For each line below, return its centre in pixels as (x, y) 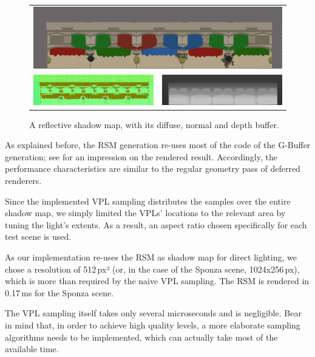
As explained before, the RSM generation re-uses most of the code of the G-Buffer (158, 145)
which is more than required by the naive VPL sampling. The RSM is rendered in (157, 281)
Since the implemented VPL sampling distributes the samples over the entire (148, 201)
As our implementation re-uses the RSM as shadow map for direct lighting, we (151, 257)
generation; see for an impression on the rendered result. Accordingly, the (141, 156)
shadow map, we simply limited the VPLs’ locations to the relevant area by (145, 213)
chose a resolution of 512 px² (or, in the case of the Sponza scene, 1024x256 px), (152, 269)
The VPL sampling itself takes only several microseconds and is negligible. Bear (153, 313)
